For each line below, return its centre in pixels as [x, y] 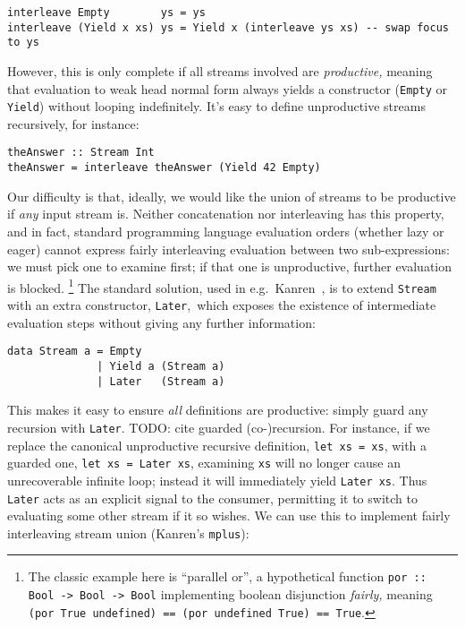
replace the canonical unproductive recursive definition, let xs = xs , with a [217, 445]
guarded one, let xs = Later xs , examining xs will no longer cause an [204, 463]
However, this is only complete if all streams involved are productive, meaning [220, 70]
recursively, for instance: [73, 123]
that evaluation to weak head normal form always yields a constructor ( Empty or [227, 88]
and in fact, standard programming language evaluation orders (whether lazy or [226, 231]
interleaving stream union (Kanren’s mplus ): [128, 533]
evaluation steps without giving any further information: [161, 322]
